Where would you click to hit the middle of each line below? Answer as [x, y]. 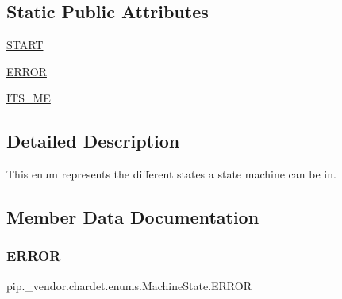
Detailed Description [93, 141]
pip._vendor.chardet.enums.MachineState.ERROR [129, 285]
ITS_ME [29, 98]
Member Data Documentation [133, 217]
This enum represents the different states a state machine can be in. [171, 174]
